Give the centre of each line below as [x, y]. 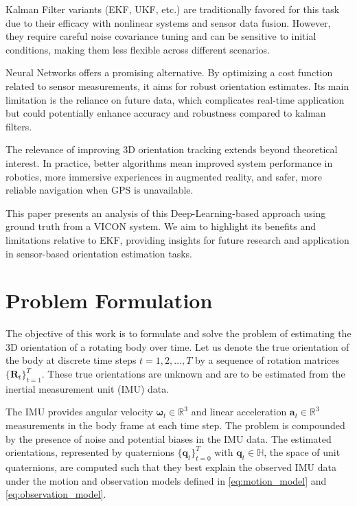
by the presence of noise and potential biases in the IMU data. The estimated [169, 438]
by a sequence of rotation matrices [267, 360]
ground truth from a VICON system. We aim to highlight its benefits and [161, 226]
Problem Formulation [109, 300]
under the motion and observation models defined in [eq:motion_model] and [166, 480]
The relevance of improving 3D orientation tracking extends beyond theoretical [172, 149]
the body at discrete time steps [71, 360]
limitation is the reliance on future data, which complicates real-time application [175, 99]
